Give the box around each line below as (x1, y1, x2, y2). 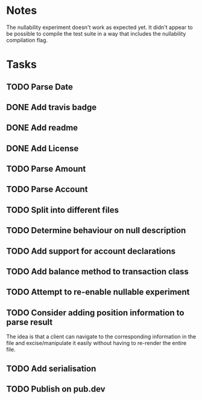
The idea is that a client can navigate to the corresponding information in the (6, 333, 197, 340)
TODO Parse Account (6, 184, 88, 195)
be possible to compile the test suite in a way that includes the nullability (6, 30, 186, 37)
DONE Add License (6, 143, 79, 153)
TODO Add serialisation (6, 363, 96, 373)
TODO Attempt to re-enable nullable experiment (6, 287, 190, 297)
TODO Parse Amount (6, 164, 86, 174)
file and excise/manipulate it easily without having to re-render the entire (6, 340, 187, 347)
